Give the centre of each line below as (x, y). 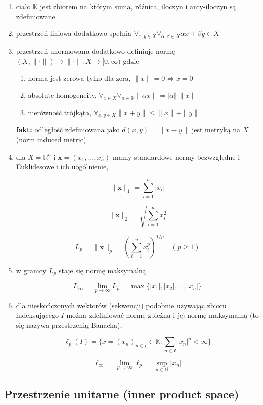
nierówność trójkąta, (60, 112)
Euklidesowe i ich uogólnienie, (62, 167)
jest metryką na (216, 130)
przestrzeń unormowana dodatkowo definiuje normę (96, 50)
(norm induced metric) (51, 139)
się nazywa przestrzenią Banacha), (69, 325)
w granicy (31, 270)
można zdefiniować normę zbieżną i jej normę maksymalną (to (163, 315)
